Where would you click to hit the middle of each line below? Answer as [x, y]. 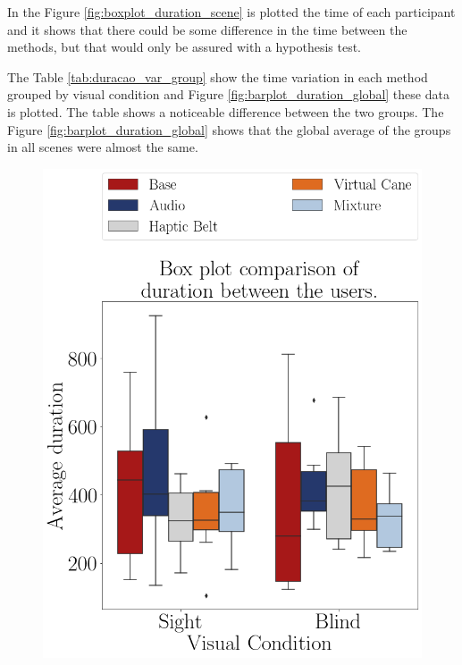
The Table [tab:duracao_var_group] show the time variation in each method [218, 76]
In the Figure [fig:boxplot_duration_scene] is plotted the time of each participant [231, 12]
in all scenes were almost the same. [103, 147]
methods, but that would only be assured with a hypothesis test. [185, 47]
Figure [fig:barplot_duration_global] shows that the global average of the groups [229, 129]
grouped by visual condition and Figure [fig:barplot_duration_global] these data [228, 94]
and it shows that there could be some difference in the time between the [207, 29]
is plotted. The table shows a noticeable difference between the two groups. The [226, 111]
